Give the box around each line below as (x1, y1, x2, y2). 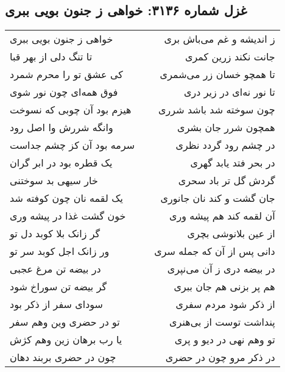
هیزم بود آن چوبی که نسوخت (10, 102, 132, 117)
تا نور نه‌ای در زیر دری (184, 85, 275, 99)
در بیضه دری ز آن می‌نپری (167, 262, 275, 276)
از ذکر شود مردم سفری (175, 297, 275, 312)
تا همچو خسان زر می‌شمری (160, 67, 275, 82)
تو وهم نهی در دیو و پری (174, 332, 275, 347)
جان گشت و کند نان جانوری (160, 191, 275, 206)
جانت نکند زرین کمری (185, 49, 275, 64)
